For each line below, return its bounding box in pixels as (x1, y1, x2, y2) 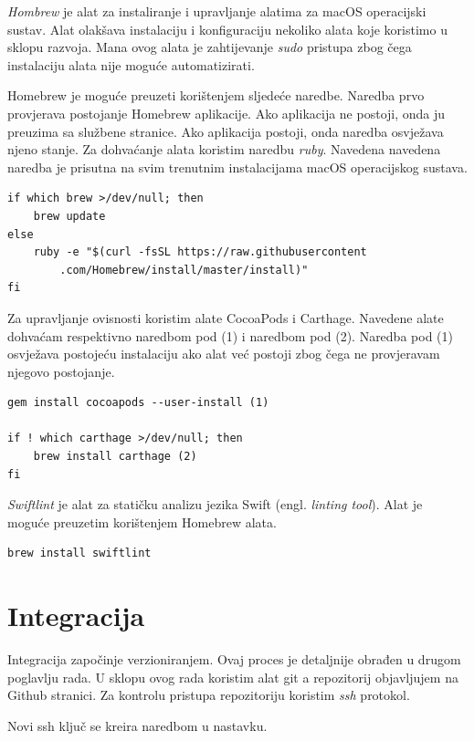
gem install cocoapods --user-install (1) (7, 396, 269, 410)
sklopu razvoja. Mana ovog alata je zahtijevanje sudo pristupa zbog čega (7, 37, 412, 57)
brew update (33, 209, 106, 223)
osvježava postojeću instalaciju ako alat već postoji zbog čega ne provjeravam (7, 344, 440, 363)
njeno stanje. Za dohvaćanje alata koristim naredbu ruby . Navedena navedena (7, 140, 441, 159)
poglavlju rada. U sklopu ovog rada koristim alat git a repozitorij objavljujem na (7, 667, 458, 686)
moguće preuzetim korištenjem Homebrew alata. (7, 512, 277, 531)
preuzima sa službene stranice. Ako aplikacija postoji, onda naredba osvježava (7, 121, 444, 141)
